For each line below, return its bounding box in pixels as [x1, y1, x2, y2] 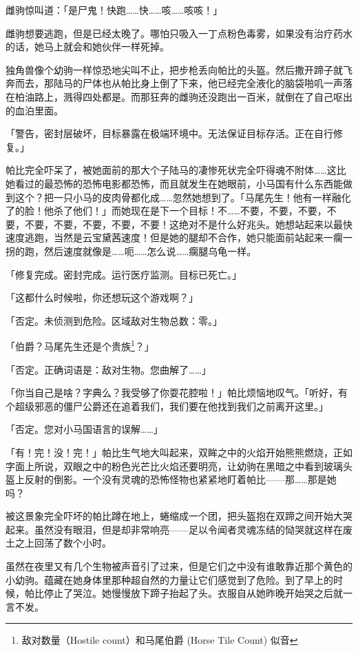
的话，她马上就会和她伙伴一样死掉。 [6, 39, 169, 54]
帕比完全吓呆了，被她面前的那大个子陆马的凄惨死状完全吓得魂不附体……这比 [6, 163, 346, 177]
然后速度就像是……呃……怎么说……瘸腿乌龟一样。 [43, 243, 257, 258]
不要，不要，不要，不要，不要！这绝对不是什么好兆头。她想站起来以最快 [24, 216, 352, 231]
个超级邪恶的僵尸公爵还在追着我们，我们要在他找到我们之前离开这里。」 [6, 398, 328, 413]
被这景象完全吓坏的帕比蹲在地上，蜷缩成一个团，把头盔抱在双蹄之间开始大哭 [6, 509, 352, 523]
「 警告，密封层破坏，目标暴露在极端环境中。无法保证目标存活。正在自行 [6, 126, 333, 141]
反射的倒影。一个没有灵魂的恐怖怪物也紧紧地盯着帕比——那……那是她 [24, 472, 337, 487]
